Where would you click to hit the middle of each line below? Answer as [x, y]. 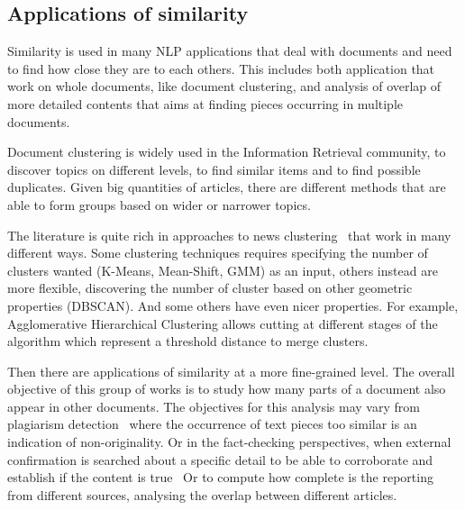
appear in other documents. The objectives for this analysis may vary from [214, 406]
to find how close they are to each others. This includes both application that [221, 68]
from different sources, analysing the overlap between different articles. [202, 494]
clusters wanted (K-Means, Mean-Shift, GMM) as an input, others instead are [223, 270]
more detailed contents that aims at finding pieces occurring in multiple [205, 103]
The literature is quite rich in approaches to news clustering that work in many [229, 235]
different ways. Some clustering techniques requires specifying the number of [218, 253]
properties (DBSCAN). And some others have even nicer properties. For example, [233, 305]
